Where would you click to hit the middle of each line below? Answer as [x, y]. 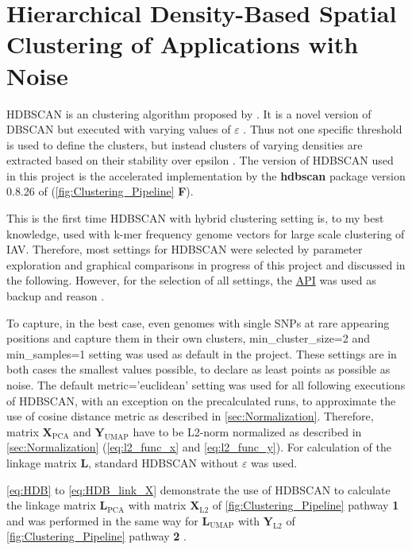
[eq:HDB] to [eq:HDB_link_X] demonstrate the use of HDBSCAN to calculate [198, 489]
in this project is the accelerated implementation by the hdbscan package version [206, 175]
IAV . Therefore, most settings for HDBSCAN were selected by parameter [185, 249]
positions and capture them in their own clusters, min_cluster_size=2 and [188, 338]
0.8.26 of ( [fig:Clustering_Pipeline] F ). [100, 191]
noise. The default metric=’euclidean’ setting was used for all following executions [206, 385]
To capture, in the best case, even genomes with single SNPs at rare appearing [198, 322]
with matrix [157, 505]
